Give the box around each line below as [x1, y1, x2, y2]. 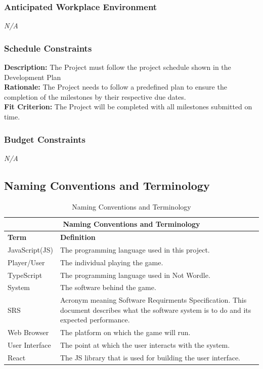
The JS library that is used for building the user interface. [60, 352, 241, 362]
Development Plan [4, 71, 61, 82]
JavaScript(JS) [8, 244, 53, 255]
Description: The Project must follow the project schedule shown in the [4, 62, 231, 72]
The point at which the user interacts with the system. [60, 340, 230, 350]
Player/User [8, 257, 45, 267]
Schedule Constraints [4, 42, 92, 54]
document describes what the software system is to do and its [60, 304, 251, 315]
